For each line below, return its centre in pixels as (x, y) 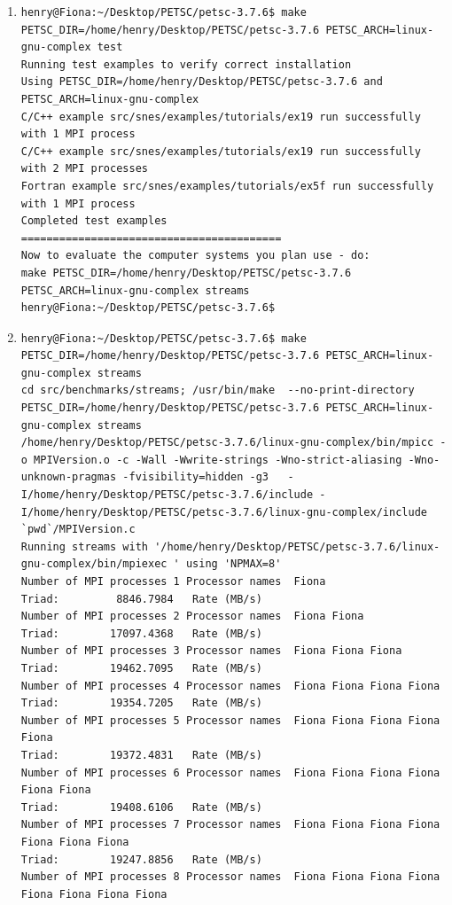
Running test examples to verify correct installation (186, 64)
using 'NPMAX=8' (234, 564)
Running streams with (84, 546)
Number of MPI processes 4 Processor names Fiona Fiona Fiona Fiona (230, 686)
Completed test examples (94, 221)
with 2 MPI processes (84, 169)
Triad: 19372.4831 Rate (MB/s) (141, 755)
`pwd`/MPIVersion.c (78, 530)
